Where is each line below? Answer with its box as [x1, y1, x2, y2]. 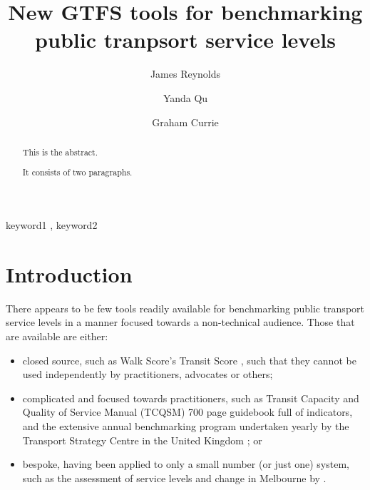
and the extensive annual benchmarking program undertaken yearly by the [22, 418, 349, 433]
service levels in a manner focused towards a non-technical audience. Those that [6, 315, 355, 330]
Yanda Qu [163, 90, 208, 105]
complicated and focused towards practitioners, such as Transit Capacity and [22, 390, 359, 405]
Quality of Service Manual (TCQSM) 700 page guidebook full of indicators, [22, 404, 353, 419]
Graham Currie [152, 114, 219, 129]
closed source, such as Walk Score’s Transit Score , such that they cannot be [22, 352, 356, 367]
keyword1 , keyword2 [6, 218, 98, 233]
